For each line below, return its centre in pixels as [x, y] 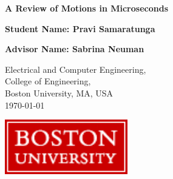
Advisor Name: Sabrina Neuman [75, 49]
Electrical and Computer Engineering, [76, 69]
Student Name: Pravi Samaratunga [80, 28]
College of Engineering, [48, 81]
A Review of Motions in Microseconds [86, 8]
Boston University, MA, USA [59, 93]
